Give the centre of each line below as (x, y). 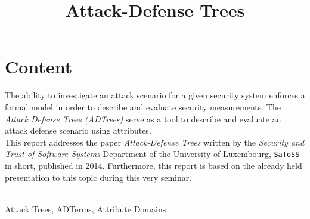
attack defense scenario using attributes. (78, 130)
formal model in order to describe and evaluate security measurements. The (143, 107)
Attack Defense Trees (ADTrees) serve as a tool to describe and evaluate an (143, 118)
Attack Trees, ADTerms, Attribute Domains (86, 209)
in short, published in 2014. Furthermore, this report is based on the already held (154, 165)
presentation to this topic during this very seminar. (98, 177)
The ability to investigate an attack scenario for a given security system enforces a (155, 95)
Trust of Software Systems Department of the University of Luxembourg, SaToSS (152, 154)
